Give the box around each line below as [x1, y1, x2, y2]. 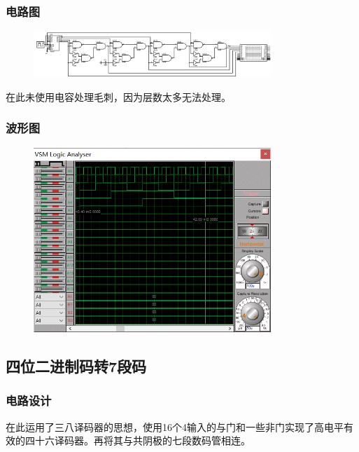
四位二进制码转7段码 [6, 355, 147, 376]
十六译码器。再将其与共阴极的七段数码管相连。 [34, 433, 251, 448]
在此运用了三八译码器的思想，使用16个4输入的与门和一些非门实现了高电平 [6, 419, 344, 434]
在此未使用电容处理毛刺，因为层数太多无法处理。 [6, 89, 231, 104]
